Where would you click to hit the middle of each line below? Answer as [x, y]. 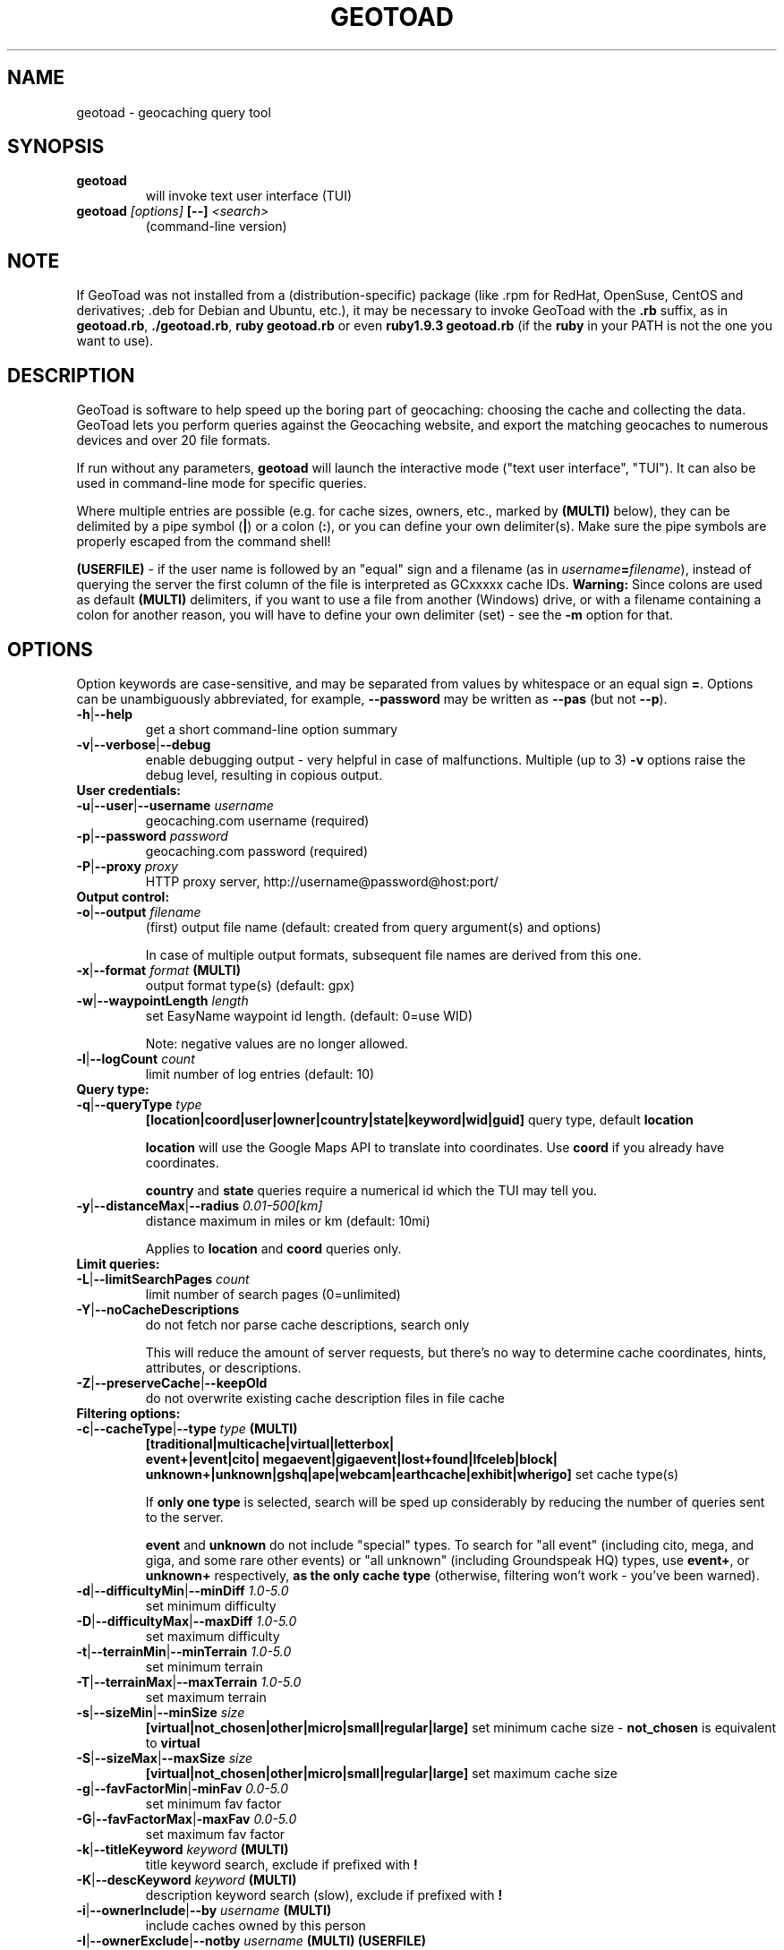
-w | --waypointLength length [162, 1000]
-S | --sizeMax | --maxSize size [165, 1758]
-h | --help [105, 714]
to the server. [184, 1517]
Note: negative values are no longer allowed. [277, 1043]
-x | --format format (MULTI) [159, 970]
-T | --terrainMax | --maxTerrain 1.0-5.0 [189, 1681]
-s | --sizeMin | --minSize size [161, 1712]
